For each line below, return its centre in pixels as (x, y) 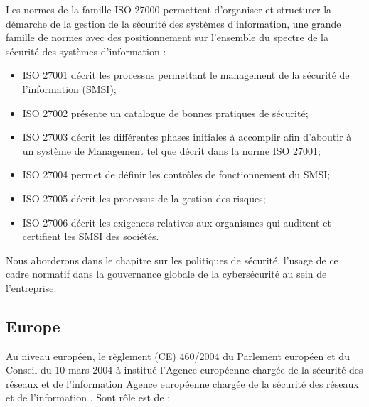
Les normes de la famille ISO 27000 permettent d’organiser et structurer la (169, 9)
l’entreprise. (31, 287)
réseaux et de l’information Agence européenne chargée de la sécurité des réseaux (182, 383)
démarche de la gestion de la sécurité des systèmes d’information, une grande (173, 23)
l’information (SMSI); (69, 88)
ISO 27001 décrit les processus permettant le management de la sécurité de (186, 75)
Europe (33, 326)
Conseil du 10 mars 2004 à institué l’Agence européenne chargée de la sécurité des (184, 370)
